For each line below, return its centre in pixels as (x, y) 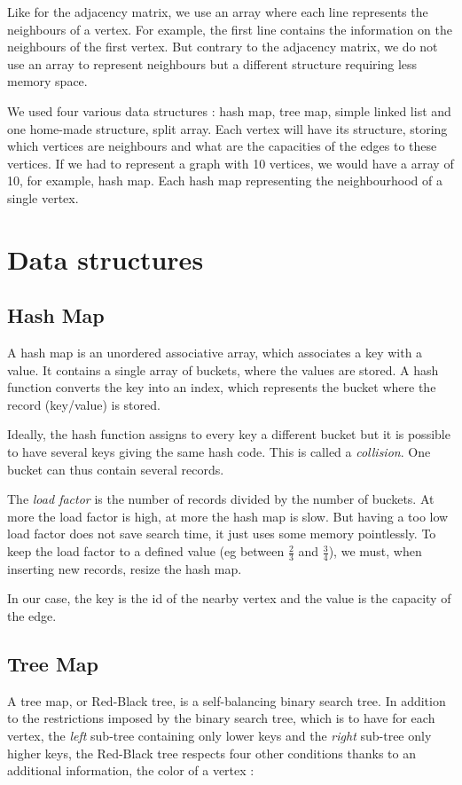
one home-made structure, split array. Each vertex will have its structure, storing (227, 128)
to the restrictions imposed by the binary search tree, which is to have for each (221, 718)
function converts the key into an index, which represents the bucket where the (222, 387)
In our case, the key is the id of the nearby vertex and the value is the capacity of (229, 598)
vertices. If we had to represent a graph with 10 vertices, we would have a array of (231, 163)
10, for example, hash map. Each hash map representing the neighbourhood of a (225, 181)
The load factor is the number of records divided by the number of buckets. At (221, 499)
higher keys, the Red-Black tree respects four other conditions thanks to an (212, 753)
